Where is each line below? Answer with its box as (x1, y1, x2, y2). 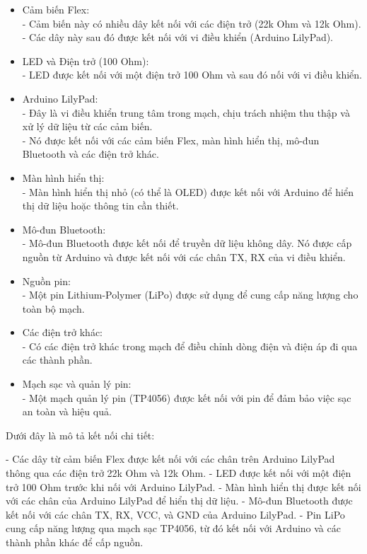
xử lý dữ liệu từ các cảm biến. (22, 119, 153, 134)
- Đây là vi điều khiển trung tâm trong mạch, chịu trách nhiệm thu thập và (22, 105, 350, 120)
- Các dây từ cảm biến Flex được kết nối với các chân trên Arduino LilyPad (6, 451, 335, 466)
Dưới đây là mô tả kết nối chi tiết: (6, 427, 155, 442)
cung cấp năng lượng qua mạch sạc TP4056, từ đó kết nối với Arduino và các (6, 521, 341, 536)
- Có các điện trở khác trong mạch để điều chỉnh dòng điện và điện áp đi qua (22, 338, 358, 353)
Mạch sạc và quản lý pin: (22, 376, 132, 391)
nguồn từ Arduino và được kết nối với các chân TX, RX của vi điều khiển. (22, 249, 346, 264)
